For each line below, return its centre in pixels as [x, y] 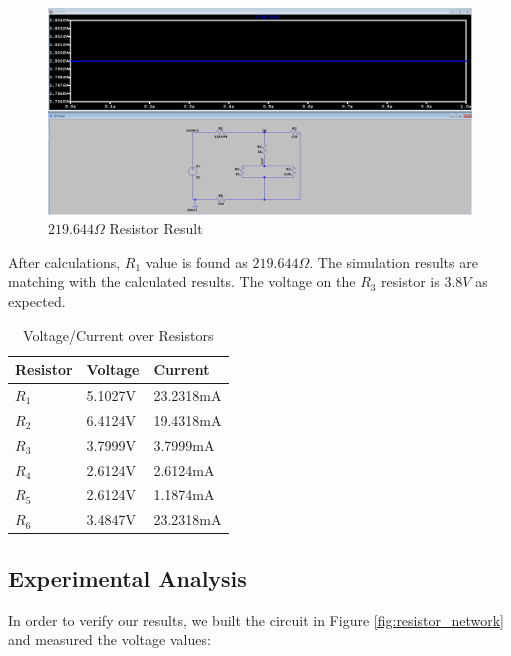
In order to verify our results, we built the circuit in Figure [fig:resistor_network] [256, 619]
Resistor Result [156, 228]
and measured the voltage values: [109, 639]
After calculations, [64, 261]
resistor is [410, 281]
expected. [37, 300]
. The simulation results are [393, 261]
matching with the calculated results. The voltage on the [182, 281]
